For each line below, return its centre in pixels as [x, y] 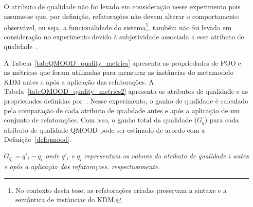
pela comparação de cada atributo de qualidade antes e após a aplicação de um [122, 110]
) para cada [222, 120]
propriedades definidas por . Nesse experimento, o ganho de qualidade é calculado [126, 101]
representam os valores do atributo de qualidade [155, 155]
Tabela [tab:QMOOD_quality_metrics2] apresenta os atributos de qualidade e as [126, 91]
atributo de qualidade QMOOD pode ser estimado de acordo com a [105, 129]
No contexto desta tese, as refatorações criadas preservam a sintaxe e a [121, 190]
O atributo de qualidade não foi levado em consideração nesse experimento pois [122, 6]
